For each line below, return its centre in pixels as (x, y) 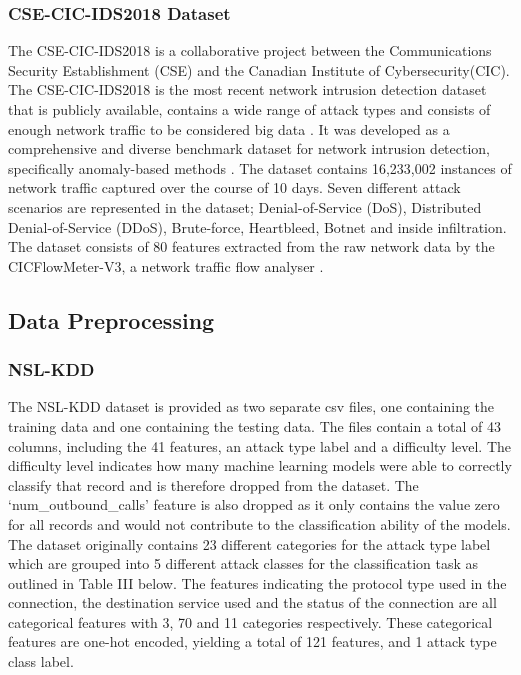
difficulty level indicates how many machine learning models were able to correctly (260, 465)
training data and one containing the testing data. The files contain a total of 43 (254, 425)
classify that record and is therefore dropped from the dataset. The (213, 484)
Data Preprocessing (111, 319)
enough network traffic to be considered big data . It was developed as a (229, 128)
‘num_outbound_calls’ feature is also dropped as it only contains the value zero (254, 504)
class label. (41, 661)
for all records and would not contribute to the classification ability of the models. (259, 523)
